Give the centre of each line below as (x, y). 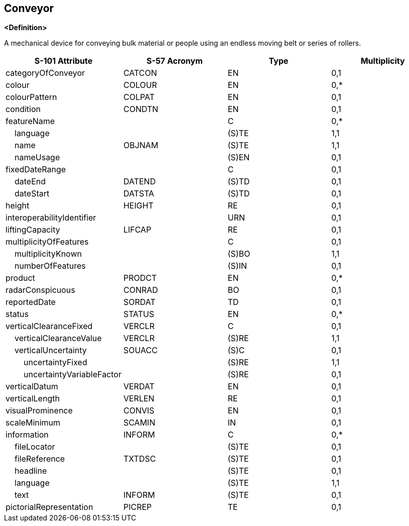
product (20, 278)
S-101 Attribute (63, 61)
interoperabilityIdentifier (51, 218)
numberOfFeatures (50, 266)
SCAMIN (139, 423)
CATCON (140, 73)
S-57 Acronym (174, 61)
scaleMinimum (33, 423)
